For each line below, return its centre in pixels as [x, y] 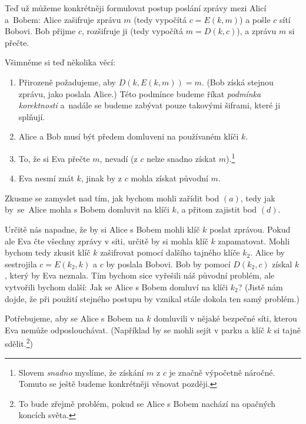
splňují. [32, 116]
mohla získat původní [169, 178]
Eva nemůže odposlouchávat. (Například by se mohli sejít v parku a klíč [135, 329]
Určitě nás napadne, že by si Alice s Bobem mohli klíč [102, 229]
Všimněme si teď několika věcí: [60, 62]
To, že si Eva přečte [54, 158]
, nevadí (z [119, 158]
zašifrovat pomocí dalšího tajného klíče [170, 252]
